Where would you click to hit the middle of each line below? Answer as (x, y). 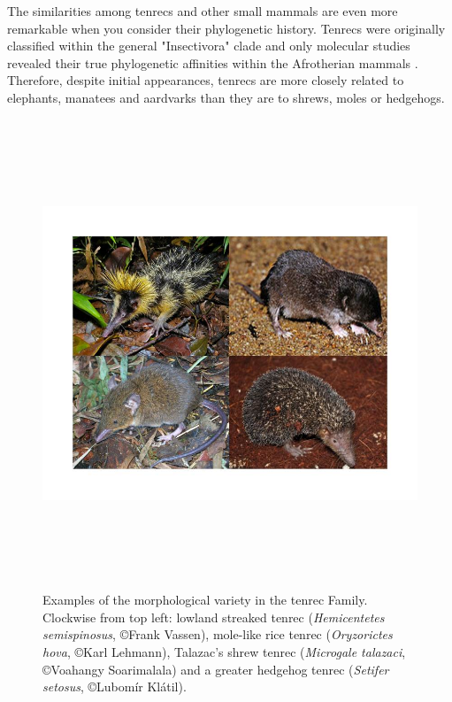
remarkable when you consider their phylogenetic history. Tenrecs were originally (226, 28)
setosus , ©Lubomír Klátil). (115, 687)
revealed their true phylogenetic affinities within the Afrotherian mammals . (213, 62)
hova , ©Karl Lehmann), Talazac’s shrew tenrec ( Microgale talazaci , (224, 652)
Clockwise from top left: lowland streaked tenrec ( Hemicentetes (214, 617)
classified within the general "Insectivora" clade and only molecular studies (209, 46)
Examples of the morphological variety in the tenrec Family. (205, 600)
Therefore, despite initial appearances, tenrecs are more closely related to (206, 80)
